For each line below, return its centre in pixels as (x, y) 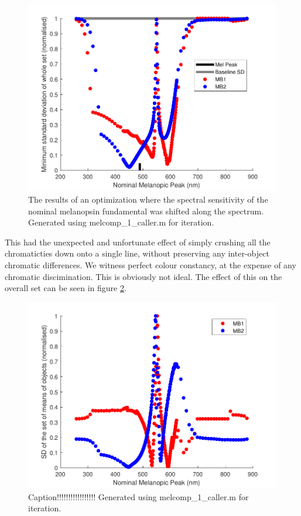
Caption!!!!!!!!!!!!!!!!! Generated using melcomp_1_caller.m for (138, 496)
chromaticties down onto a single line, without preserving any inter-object (137, 253)
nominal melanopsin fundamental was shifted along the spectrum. (146, 211)
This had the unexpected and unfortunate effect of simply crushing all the (138, 242)
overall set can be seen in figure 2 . (66, 288)
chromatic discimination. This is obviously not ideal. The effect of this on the (143, 276)
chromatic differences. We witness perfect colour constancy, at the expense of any (150, 264)
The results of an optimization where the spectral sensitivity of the (148, 199)
